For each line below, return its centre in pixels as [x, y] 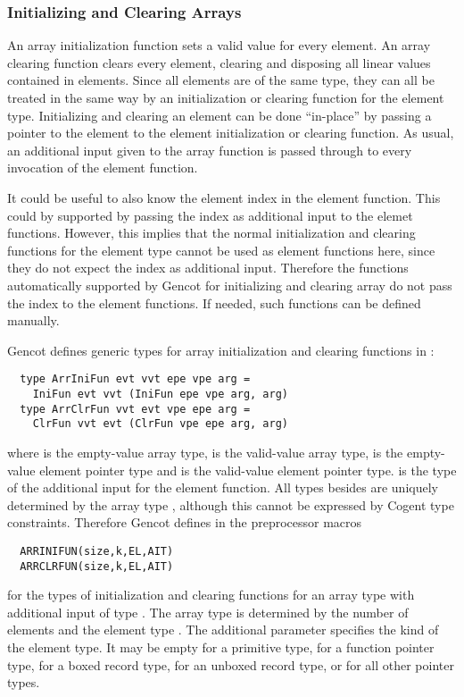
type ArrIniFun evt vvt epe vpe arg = [135, 379]
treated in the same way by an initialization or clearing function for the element [226, 97]
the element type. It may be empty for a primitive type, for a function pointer [221, 647]
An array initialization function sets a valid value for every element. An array [219, 45]
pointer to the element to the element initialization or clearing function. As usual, [231, 133]
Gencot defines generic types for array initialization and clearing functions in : [221, 350]
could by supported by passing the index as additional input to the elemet [210, 215]
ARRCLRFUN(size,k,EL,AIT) [97, 566]
